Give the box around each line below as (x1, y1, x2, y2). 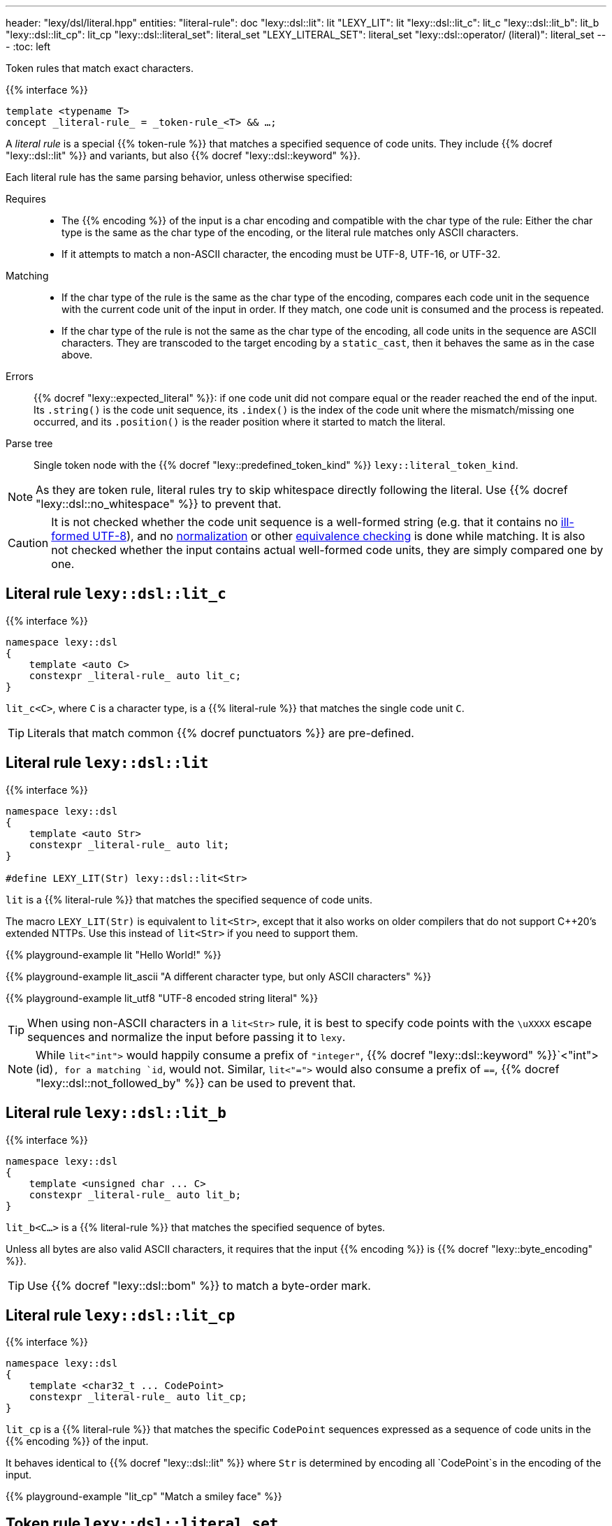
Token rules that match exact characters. (6, 62, 194, 74)
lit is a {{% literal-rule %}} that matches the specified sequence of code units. (6, 893, 372, 906)
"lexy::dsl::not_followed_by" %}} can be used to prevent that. (36, 1075, 356, 1090)
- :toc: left (6, 41, 51, 52)
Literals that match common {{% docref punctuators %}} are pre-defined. (27, 725, 414, 740)
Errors (6, 370, 34, 382)
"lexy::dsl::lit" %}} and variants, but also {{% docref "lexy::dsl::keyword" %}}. (6, 150, 360, 161)
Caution (8, 536, 49, 550)
